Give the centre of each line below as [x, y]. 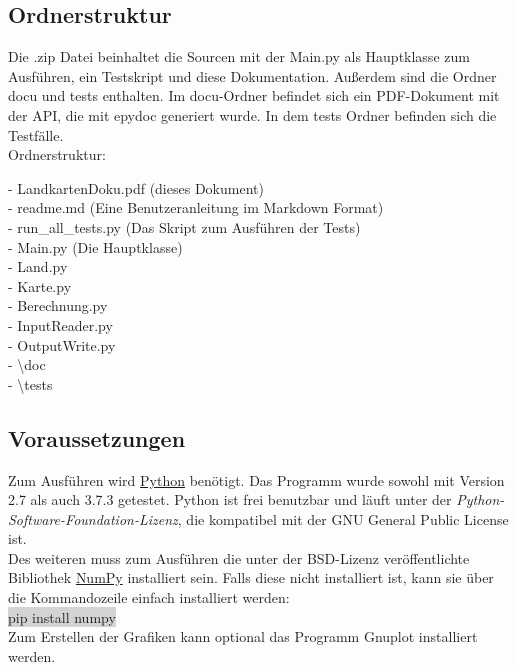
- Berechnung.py [58, 305]
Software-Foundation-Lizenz [93, 518]
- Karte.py [40, 285]
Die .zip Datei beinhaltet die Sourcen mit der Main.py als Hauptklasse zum [239, 56]
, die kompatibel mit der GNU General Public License [343, 518]
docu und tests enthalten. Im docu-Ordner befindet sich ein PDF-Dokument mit [254, 95]
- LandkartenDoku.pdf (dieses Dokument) [136, 187]
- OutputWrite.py [62, 344]
